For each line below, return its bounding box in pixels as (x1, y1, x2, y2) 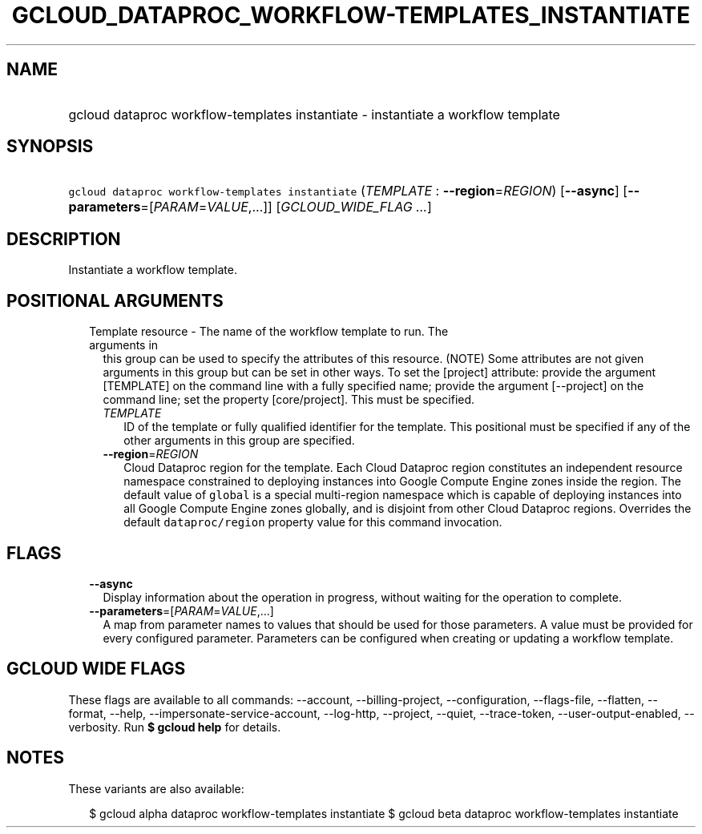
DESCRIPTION (6, 228, 121, 249)
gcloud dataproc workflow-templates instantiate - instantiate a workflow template (68, 106, 560, 123)
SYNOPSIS (6, 136, 94, 157)
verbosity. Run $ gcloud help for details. (68, 719, 281, 734)
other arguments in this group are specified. (123, 433, 355, 448)
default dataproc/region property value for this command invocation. (123, 515, 502, 530)
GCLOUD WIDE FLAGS (6, 659, 186, 679)
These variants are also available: (68, 781, 244, 796)
